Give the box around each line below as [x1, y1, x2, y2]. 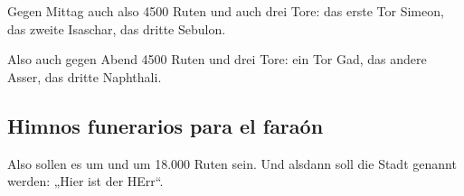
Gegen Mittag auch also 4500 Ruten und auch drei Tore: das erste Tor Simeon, [7, 2, 444, 20]
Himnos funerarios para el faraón [7, 111, 324, 139]
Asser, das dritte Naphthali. [7, 67, 162, 86]
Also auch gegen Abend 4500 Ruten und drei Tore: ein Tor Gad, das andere [7, 50, 427, 69]
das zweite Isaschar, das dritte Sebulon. [7, 19, 226, 38]
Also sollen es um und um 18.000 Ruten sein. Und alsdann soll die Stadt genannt [7, 154, 457, 173]
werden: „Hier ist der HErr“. [7, 172, 164, 191]
